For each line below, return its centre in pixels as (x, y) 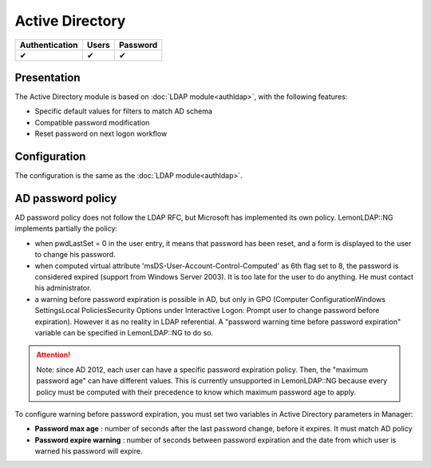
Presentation (47, 77)
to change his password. (75, 255)
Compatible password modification (92, 122)
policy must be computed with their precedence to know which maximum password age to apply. (196, 392)
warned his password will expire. (89, 451)
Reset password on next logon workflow (101, 134)
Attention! (53, 355)
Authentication (49, 45)
